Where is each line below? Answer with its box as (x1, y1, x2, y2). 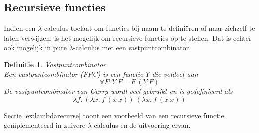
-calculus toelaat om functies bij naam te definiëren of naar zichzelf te (42, 23, 255, 33)
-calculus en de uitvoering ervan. (91, 120, 191, 130)
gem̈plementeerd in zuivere (4, 120, 86, 130)
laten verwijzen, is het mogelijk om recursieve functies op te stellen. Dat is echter (4, 32, 252, 43)
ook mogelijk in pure (4, 42, 67, 53)
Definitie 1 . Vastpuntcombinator (4, 59, 106, 69)
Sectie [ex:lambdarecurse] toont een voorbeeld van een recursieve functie (4, 110, 224, 120)
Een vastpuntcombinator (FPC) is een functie (4, 68, 143, 79)
